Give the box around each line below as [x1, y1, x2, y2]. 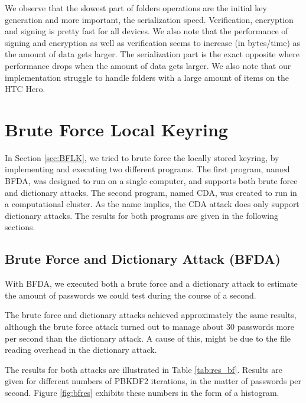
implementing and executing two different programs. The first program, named [5, 163, 290, 175]
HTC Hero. [5, 83, 45, 95]
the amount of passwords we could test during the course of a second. [5, 289, 256, 301]
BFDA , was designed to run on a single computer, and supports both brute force [5, 175, 298, 187]
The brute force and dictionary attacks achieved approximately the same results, [5, 309, 297, 321]
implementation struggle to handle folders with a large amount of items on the [5, 71, 289, 83]
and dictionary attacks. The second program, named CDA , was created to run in [5, 186, 297, 198]
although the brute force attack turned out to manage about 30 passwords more [5, 320, 295, 333]
